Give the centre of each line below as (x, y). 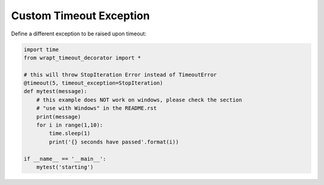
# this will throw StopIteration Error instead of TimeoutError (120, 74)
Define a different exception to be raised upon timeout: (79, 34)
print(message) (58, 117)
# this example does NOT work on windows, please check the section (139, 100)
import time (41, 49)
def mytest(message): (55, 91)
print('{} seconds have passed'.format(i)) (114, 142)
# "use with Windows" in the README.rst (97, 108)
